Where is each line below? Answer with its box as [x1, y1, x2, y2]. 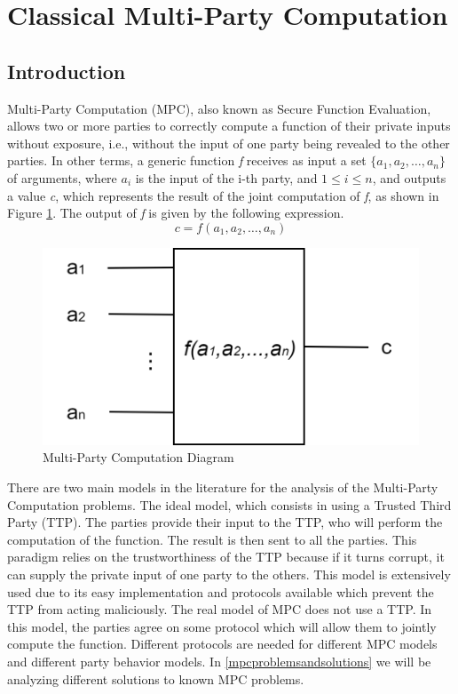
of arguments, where [7, 168, 117, 187]
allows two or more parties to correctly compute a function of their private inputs [7, 116, 451, 135]
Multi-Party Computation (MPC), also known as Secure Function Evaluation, [7, 99, 431, 117]
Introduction [7, 57, 126, 84]
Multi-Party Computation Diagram [43, 448, 234, 467]
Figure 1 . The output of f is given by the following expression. [7, 203, 344, 222]
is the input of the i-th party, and [135, 168, 318, 187]
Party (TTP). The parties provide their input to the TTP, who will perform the [7, 513, 443, 531]
